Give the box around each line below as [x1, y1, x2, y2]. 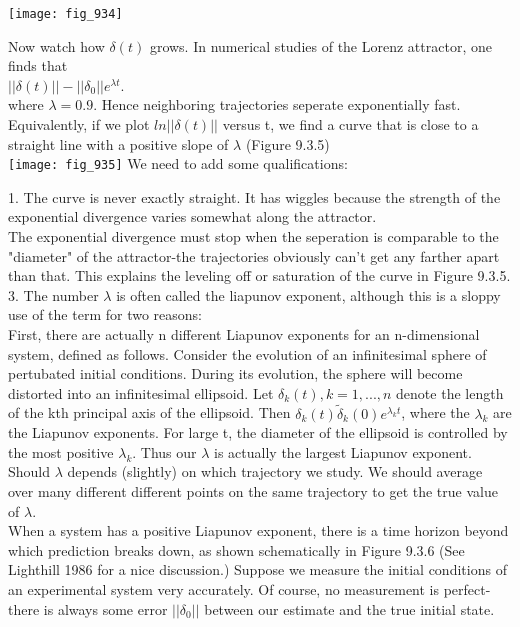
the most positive [8, 441, 114, 462]
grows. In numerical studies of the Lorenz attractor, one [149, 35, 492, 56]
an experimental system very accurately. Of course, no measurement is [8, 578, 440, 599]
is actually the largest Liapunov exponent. [214, 441, 472, 462]
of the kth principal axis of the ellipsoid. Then [8, 402, 291, 423]
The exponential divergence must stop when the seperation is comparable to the [8, 226, 499, 247]
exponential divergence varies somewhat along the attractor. [8, 206, 377, 227]
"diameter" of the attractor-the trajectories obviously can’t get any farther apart [8, 245, 500, 266]
